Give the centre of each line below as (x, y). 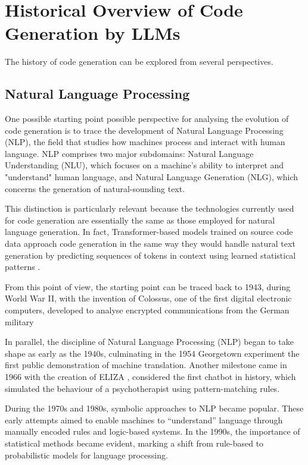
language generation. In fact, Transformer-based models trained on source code (149, 232)
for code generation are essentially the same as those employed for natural (140, 220)
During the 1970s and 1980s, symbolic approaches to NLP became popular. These (154, 408)
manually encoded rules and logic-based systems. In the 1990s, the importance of (153, 431)
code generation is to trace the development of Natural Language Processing (144, 130)
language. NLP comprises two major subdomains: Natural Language (129, 153)
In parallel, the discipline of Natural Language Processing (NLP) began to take (149, 342)
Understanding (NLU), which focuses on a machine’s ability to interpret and (144, 165)
